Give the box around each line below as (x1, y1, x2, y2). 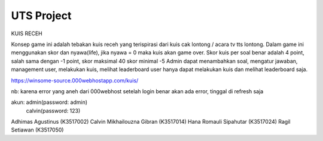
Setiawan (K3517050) (11, 126, 64, 134)
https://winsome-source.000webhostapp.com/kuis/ (11, 76, 139, 84)
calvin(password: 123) (26, 107, 81, 114)
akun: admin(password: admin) (11, 99, 88, 106)
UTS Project (11, 9, 72, 22)
